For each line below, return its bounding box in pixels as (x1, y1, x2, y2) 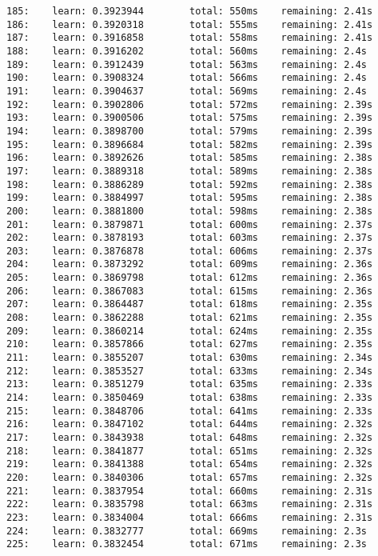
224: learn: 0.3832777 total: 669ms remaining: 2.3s (6, 525, 368, 537)
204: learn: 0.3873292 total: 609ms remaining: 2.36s (6, 258, 373, 270)
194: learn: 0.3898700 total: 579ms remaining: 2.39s (6, 125, 373, 137)
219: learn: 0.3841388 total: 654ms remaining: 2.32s (6, 458, 373, 470)
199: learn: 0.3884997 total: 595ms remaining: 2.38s (6, 192, 373, 204)
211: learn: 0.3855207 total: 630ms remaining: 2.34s (6, 352, 373, 364)
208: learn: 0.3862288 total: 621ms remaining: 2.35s (6, 312, 373, 324)
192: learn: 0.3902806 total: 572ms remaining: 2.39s (6, 98, 373, 110)
